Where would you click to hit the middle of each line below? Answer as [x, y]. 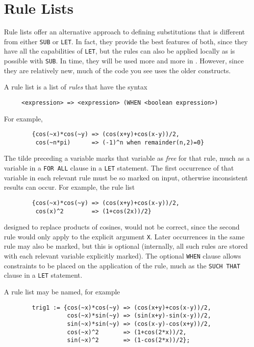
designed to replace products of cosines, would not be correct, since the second [122, 227]
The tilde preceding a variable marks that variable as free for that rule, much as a [127, 158]
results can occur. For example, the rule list [69, 187]
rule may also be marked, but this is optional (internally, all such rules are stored [126, 246]
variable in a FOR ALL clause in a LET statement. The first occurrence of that [119, 168]
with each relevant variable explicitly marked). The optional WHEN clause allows [123, 256]
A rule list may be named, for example [62, 291]
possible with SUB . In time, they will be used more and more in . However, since [124, 61]
